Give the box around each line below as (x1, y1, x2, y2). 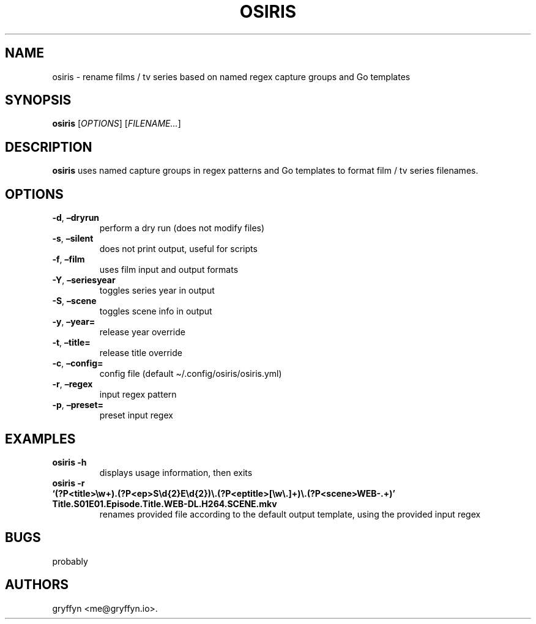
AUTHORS (5, 577, 69, 593)
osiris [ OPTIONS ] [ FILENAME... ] (52, 118, 181, 129)
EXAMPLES (5, 431, 76, 447)
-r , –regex (52, 379, 93, 390)
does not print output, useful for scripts (99, 243, 258, 254)
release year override (99, 327, 185, 338)
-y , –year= (52, 316, 95, 327)
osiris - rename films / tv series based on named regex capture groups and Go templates (52, 71, 411, 82)
